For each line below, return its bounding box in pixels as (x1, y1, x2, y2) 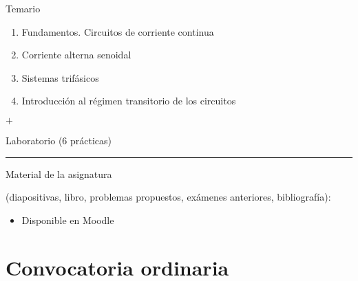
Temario (6, 1, 41, 15)
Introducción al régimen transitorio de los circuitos (21, 93, 236, 108)
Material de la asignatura (6, 166, 112, 181)
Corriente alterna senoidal (21, 47, 131, 62)
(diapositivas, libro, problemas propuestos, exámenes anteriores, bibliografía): (6, 190, 331, 204)
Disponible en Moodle (21, 212, 114, 227)
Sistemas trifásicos (21, 70, 99, 85)
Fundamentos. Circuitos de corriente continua (21, 24, 214, 38)
